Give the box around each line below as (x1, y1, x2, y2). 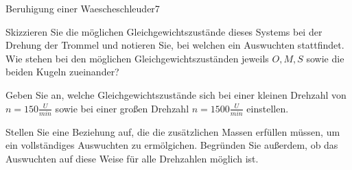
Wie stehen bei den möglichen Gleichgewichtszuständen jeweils (5, 51, 269, 65)
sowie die (306, 51, 344, 65)
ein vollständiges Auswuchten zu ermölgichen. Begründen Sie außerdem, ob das (5, 138, 338, 152)
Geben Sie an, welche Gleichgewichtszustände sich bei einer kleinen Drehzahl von (5, 87, 347, 101)
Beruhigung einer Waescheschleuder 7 (5, 1, 160, 15)
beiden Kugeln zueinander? (5, 64, 119, 79)
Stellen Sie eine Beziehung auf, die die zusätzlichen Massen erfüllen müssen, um (5, 124, 340, 138)
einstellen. (246, 101, 289, 115)
